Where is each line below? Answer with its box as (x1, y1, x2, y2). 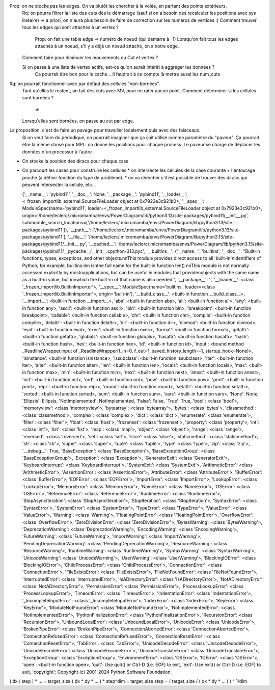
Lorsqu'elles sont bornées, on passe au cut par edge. (22, 118, 134, 124)
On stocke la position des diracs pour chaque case (22, 158, 129, 164)
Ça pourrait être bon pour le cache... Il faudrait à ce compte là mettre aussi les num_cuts (35, 71, 221, 77)
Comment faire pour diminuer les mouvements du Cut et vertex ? (22, 55, 158, 61)
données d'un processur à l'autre (22, 148, 92, 155)
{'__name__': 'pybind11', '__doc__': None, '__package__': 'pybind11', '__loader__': (22, 191, 187, 197)
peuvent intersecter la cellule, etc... (22, 181, 96, 188)
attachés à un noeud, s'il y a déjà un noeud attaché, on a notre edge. (35, 43, 179, 49)
